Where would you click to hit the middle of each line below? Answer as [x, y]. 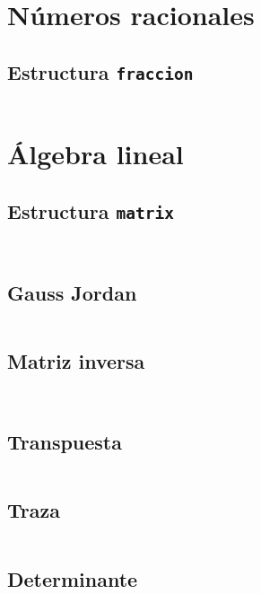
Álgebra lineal [96, 154]
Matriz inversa [76, 360]
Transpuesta [65, 442]
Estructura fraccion [100, 71]
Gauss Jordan [72, 292]
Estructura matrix [91, 210]
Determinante [73, 578]
